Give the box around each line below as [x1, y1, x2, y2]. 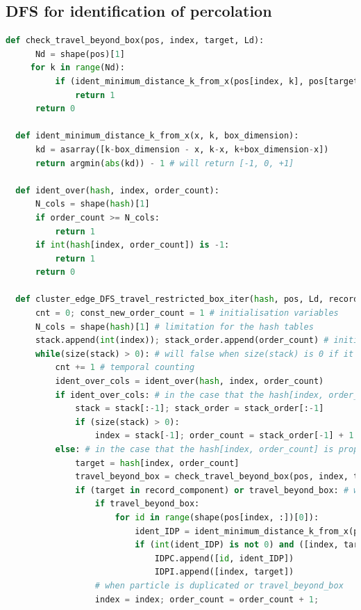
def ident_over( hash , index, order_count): [15, 185, 219, 195]
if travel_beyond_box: [94, 499, 200, 509]
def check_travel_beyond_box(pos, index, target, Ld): [6, 35, 265, 46]
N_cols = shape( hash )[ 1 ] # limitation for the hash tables [35, 321, 314, 332]
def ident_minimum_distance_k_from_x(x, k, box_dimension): [15, 131, 299, 141]
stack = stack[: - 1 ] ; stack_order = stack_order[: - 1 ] [75, 403, 324, 414]
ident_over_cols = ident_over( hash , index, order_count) [55, 376, 324, 387]
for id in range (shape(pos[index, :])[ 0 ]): [115, 512, 319, 522]
